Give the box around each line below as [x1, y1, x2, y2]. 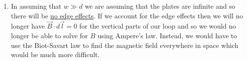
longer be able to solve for [11, 30, 88, 40]
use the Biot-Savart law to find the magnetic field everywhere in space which [11, 40, 239, 50]
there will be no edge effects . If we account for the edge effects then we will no [11, 10, 243, 20]
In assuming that [11, 1, 62, 11]
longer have [11, 21, 45, 31]
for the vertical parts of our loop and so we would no [79, 21, 236, 31]
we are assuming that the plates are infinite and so [85, 1, 235, 11]
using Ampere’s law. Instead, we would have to [97, 30, 237, 40]
